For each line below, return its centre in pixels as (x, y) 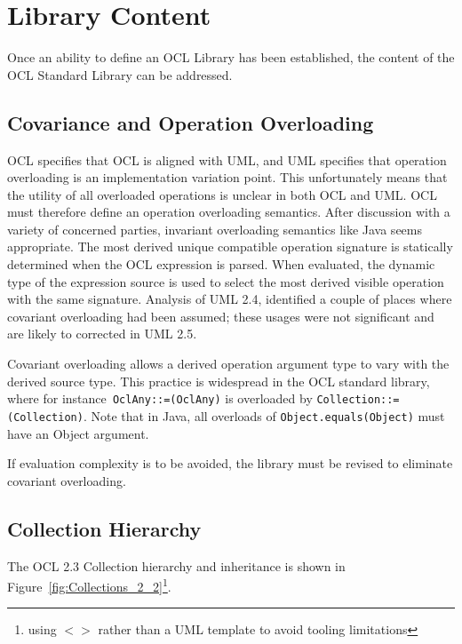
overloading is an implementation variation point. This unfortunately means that (227, 177)
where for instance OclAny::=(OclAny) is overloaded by (160, 398)
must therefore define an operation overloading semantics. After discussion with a (229, 212)
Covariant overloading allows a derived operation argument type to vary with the (228, 364)
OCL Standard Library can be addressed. (120, 74)
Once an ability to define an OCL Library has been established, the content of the (231, 57)
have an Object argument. (78, 433)
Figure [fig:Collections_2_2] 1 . (89, 585)
